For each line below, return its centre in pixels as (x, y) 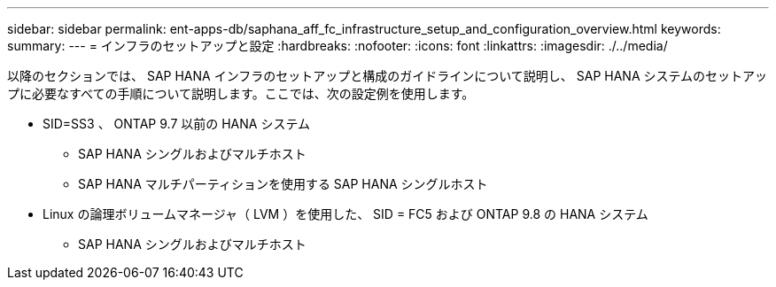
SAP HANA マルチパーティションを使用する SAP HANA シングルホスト (283, 184)
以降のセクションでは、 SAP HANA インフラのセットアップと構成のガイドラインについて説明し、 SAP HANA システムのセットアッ (388, 76)
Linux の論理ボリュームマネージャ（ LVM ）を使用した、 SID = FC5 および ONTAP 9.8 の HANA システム (345, 214)
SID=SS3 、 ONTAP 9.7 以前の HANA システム (176, 124)
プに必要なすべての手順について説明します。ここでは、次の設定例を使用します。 (241, 93)
